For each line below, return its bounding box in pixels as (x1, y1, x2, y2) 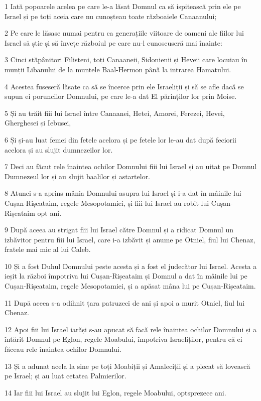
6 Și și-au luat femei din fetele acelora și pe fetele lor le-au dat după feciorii (5, 134, 236, 145)
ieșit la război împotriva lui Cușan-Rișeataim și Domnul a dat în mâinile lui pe (5, 271, 247, 281)
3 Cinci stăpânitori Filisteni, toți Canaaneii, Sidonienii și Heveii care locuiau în (5, 54, 247, 65)
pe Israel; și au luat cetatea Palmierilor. (5, 370, 126, 381)
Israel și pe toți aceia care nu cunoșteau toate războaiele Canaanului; (5, 11, 217, 21)
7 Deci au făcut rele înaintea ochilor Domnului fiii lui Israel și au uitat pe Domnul (5, 161, 257, 172)
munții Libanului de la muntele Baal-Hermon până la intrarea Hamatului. (5, 64, 231, 74)
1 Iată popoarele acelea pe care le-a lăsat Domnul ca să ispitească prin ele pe (5, 1, 241, 11)
